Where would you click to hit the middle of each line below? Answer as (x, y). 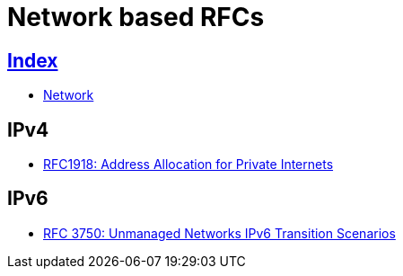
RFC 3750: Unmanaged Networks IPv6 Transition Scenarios (219, 233)
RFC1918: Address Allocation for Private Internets (188, 165)
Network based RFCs (136, 17)
